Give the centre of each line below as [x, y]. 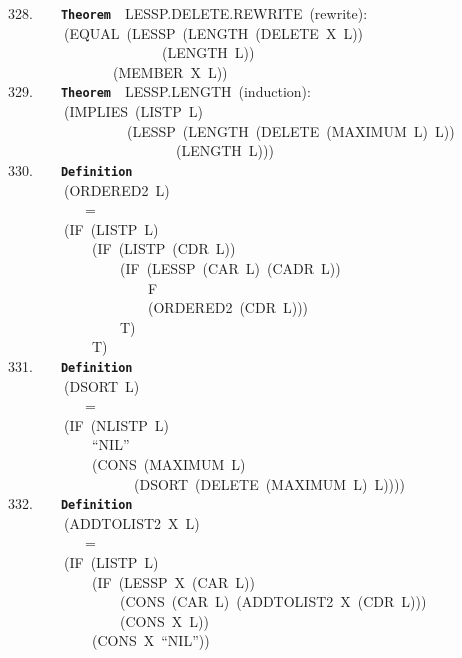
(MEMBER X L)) [170, 71]
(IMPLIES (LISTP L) [133, 111]
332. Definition [70, 503]
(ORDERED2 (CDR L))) [228, 307]
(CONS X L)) [164, 620]
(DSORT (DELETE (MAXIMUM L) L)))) [269, 483]
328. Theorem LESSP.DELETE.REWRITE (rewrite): [188, 13]
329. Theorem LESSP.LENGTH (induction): [159, 91]
